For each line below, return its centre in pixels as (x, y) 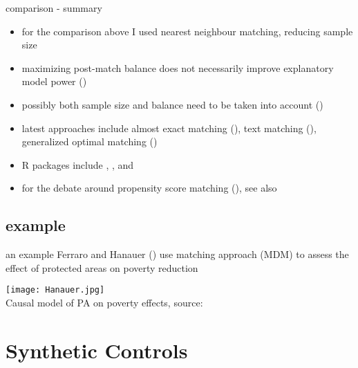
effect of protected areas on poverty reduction (102, 267)
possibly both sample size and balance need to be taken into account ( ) (172, 104)
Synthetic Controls (97, 350)
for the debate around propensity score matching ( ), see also (149, 188)
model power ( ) (54, 81)
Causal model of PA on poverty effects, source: (104, 302)
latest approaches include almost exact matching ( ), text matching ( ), (169, 128)
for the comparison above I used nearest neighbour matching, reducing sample (187, 31)
